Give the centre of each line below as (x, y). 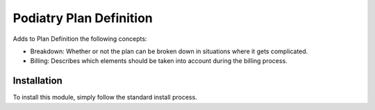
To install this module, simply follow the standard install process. (105, 98)
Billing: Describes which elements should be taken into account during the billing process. (159, 61)
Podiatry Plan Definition (83, 18)
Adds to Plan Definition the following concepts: (80, 39)
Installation (37, 81)
